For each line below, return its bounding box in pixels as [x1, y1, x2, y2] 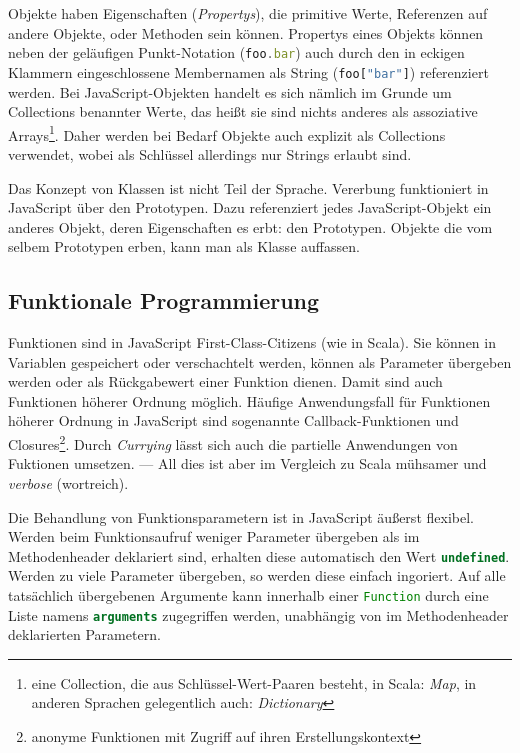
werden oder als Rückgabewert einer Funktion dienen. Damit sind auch [8, 371, 443, 392]
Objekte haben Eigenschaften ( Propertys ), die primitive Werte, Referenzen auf [8, 3, 488, 23]
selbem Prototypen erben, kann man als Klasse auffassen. [8, 236, 360, 257]
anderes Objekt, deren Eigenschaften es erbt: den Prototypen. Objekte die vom [8, 216, 493, 237]
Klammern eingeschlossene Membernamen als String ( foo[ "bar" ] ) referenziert [8, 61, 489, 82]
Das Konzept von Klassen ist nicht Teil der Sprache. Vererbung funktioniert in [8, 177, 489, 198]
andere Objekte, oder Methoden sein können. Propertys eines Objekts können [8, 22, 484, 43]
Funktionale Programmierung [8, 285, 320, 316]
